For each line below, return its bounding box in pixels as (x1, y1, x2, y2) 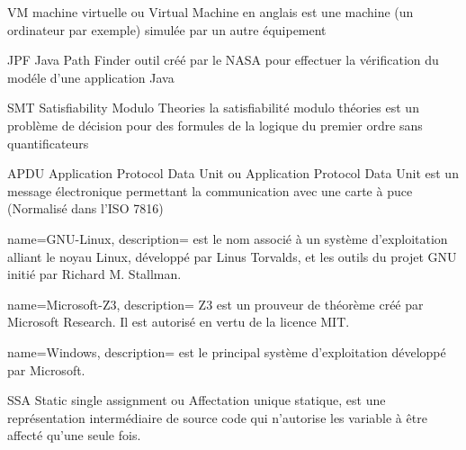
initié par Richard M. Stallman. (7, 265, 182, 283)
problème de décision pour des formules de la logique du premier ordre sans (7, 115, 423, 134)
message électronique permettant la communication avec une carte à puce (7, 181, 413, 200)
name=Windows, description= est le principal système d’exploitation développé (7, 342, 446, 361)
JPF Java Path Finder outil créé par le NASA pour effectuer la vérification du (7, 50, 439, 69)
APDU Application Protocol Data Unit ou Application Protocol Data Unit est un (7, 164, 459, 183)
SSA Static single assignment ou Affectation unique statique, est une (7, 391, 386, 409)
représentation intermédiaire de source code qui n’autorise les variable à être (7, 408, 427, 427)
